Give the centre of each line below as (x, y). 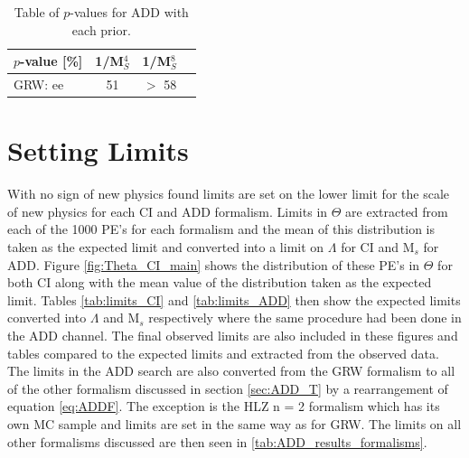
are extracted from (397, 211)
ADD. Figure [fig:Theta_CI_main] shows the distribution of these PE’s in (214, 264)
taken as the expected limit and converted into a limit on (166, 247)
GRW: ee (39, 84)
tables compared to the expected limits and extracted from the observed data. (223, 353)
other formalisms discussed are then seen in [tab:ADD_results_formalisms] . (217, 441)
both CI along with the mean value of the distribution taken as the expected (220, 282)
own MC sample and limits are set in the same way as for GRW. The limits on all (234, 423)
